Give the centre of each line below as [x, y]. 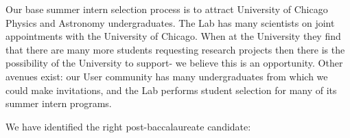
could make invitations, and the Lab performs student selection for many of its [171, 90]
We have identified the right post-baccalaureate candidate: [128, 126]
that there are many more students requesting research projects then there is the [175, 49]
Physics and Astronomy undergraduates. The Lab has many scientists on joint [170, 22]
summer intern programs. [59, 103]
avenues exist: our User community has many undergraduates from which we [167, 76]
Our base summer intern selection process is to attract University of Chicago [167, 9]
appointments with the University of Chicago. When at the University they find [173, 36]
